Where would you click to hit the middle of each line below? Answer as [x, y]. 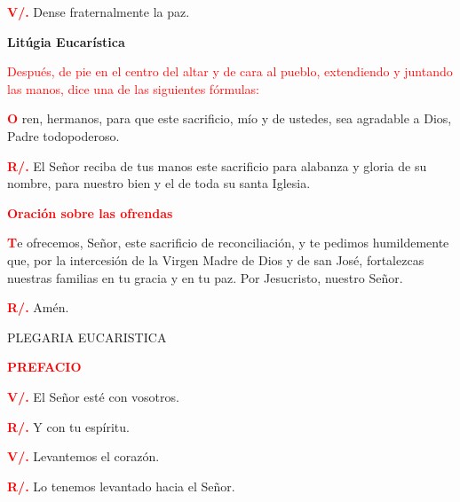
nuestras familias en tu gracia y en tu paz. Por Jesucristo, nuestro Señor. [205, 277]
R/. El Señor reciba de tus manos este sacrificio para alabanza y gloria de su [217, 165]
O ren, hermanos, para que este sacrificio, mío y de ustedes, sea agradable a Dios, [230, 118]
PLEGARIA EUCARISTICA [87, 337]
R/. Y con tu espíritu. [68, 426]
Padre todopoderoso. [63, 135]
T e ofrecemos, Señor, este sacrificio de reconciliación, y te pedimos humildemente [228, 243]
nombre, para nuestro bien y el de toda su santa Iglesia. [159, 183]
